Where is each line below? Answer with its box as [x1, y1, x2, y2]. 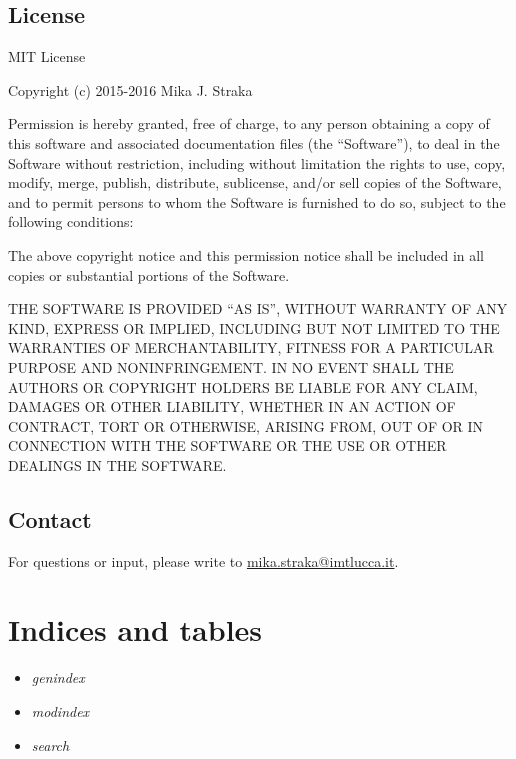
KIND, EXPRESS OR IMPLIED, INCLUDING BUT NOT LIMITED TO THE [8, 317, 500, 338]
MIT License [8, 46, 86, 67]
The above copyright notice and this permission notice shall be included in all [8, 244, 485, 265]
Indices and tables [8, 609, 263, 650]
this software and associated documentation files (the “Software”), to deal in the [8, 132, 500, 153]
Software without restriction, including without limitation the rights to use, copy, [8, 152, 506, 173]
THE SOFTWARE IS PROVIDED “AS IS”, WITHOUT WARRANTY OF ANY [8, 298, 508, 319]
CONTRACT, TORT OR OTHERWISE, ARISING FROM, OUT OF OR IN [8, 415, 484, 436]
